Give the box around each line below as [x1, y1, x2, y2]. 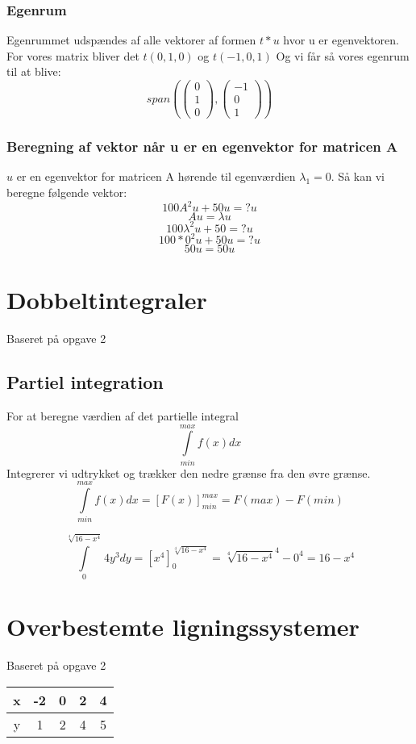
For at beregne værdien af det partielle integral [6, 408, 239, 424]
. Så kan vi [331, 168, 385, 185]
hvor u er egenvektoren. [283, 31, 399, 48]
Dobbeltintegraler [6, 283, 207, 316]
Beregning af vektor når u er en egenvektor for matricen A [6, 136, 398, 157]
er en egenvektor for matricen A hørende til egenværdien [16, 168, 296, 185]
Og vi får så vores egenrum [276, 47, 410, 64]
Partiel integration [6, 370, 164, 395]
